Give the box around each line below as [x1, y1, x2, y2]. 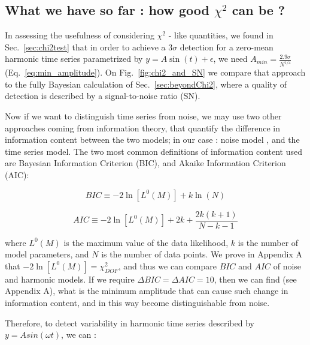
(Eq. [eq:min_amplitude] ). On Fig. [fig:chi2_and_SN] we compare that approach [5, 66, 306, 79]
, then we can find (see [214, 272, 297, 285]
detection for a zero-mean [180, 40, 273, 53]
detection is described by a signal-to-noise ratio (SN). [5, 89, 200, 102]
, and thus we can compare [118, 259, 217, 272]
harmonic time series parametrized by [5, 52, 143, 65]
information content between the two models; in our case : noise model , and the [5, 133, 300, 146]
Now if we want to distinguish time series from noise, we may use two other [5, 110, 282, 122]
